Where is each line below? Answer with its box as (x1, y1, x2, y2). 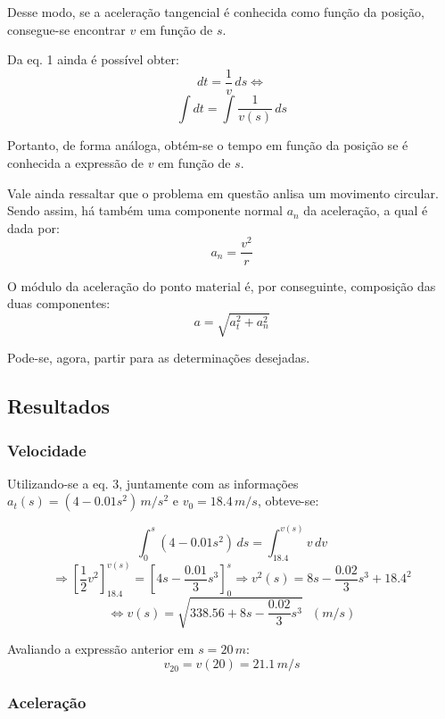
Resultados (7, 392, 110, 420)
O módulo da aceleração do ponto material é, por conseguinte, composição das (7, 276, 436, 295)
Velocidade (7, 439, 87, 461)
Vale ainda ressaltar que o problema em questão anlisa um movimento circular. (7, 183, 439, 202)
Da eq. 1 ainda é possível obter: (7, 50, 179, 69)
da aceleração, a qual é (303, 201, 428, 220)
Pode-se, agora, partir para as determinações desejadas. (7, 348, 310, 367)
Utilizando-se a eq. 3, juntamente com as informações (7, 473, 299, 492)
